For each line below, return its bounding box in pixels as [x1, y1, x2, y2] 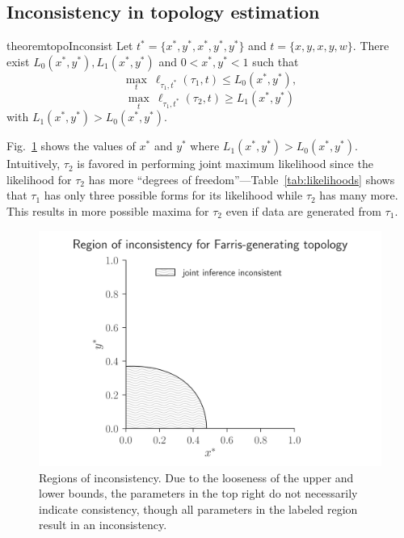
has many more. [319, 187, 398, 204]
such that [252, 53, 299, 69]
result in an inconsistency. [39, 516, 167, 533]
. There [352, 37, 389, 54]
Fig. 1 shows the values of [6, 137, 136, 154]
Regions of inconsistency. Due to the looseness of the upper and [39, 469, 354, 485]
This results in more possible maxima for [6, 203, 209, 220]
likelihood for [6, 170, 72, 187]
